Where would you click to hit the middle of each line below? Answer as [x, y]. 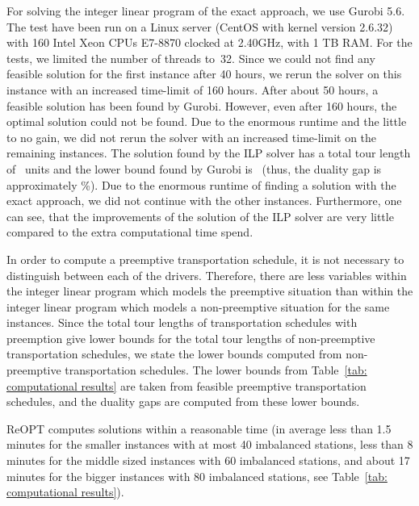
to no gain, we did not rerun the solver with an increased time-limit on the [192, 137]
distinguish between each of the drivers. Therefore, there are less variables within [207, 275]
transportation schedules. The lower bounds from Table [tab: [216, 370]
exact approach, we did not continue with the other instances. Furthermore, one [204, 201]
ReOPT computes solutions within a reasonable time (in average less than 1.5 [199, 428]
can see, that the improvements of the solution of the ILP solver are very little [200, 216]
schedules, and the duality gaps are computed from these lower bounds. [183, 401]
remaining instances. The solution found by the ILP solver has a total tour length [209, 153]
